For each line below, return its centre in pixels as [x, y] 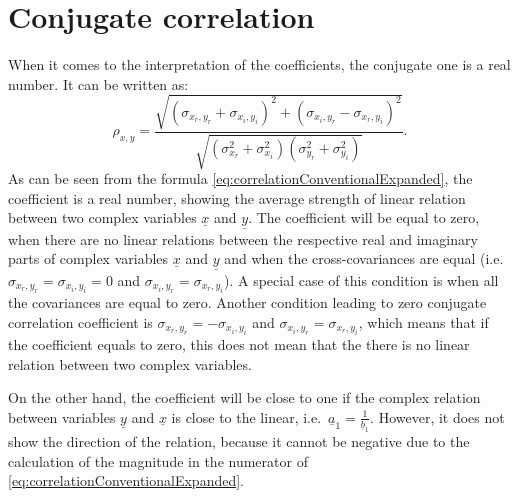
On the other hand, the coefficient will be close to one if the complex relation [244, 397]
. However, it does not [437, 416]
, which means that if [423, 321]
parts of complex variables [88, 258]
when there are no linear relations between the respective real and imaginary [243, 238]
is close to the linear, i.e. [246, 416]
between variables [62, 416]
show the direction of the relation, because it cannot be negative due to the [239, 441]
